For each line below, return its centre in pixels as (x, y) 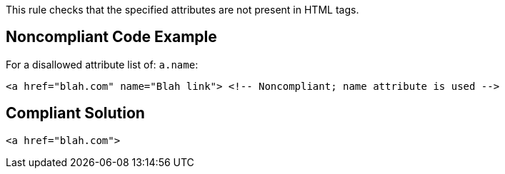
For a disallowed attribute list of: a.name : (102, 64)
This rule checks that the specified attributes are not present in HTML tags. (182, 10)
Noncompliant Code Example (111, 37)
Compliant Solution (75, 113)
